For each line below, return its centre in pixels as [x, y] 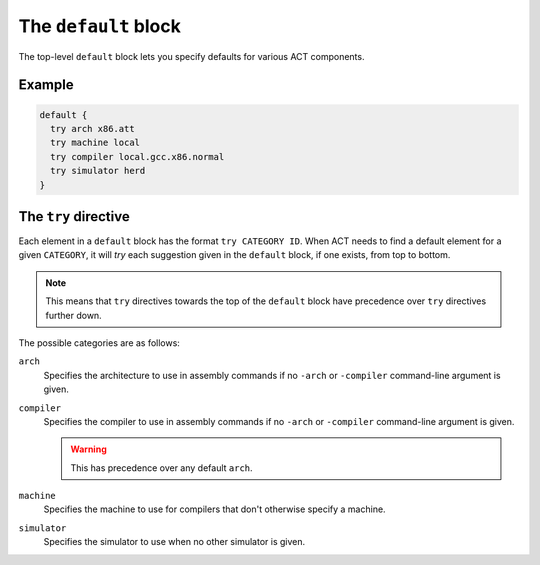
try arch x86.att [92, 128]
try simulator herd [98, 171]
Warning [88, 449]
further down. [73, 315]
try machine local [95, 143]
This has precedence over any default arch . [162, 467]
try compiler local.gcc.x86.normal [137, 156]
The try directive [74, 216]
